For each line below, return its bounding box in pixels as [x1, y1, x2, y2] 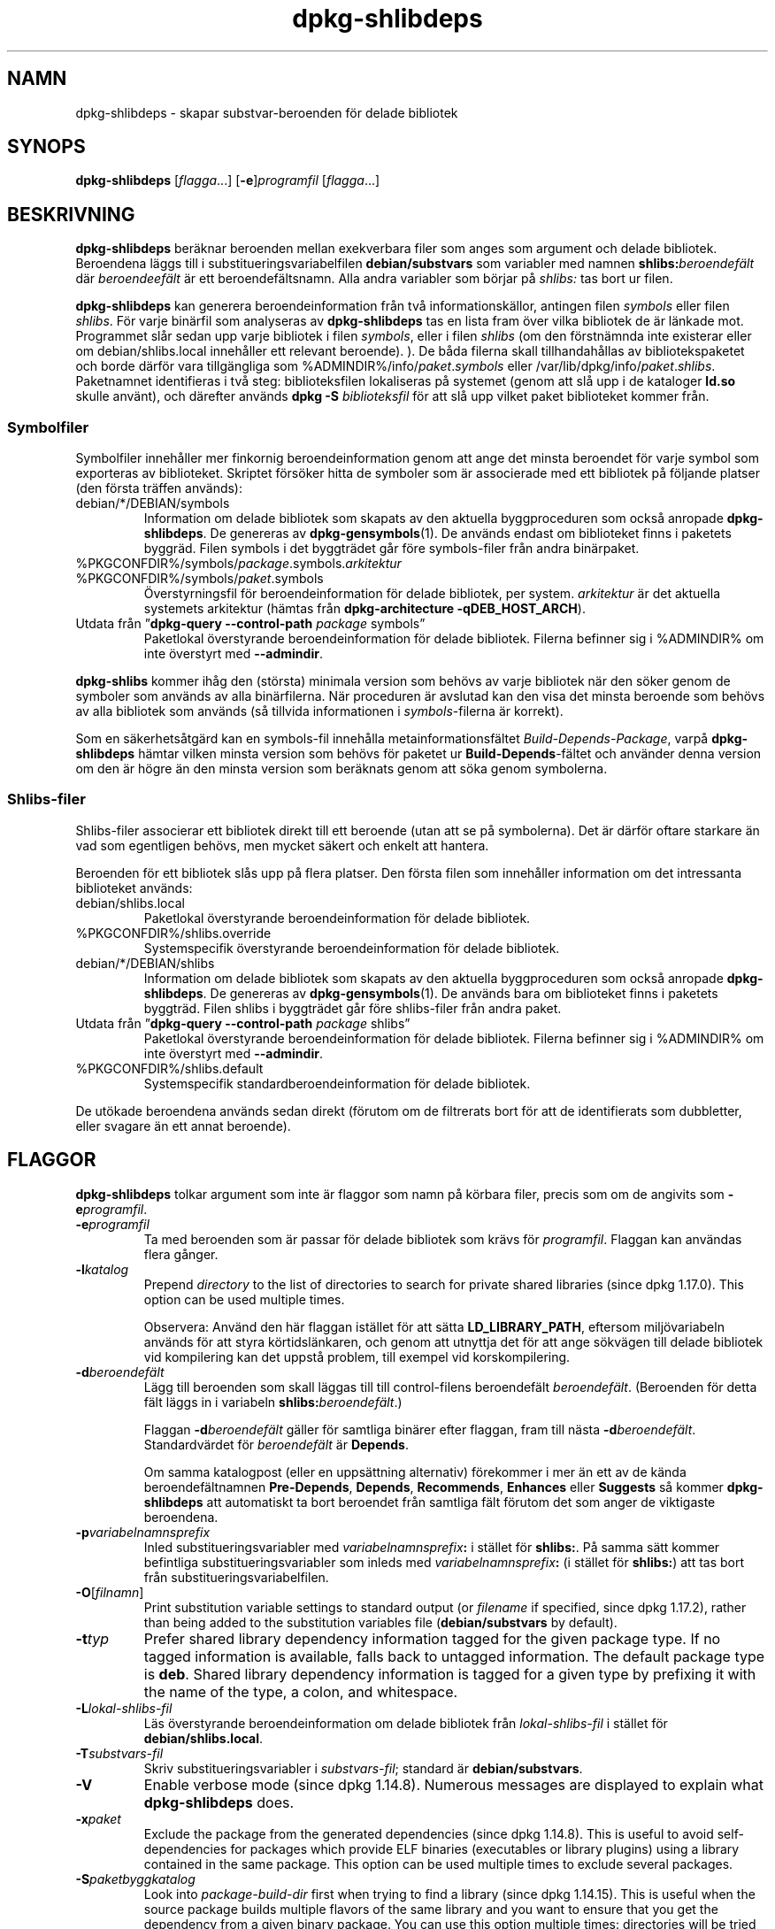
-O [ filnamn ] [75, 1584, 144, 1600]
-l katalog [75, 1261, 129, 1277]
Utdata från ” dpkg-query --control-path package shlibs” [75, 1015, 411, 1031]
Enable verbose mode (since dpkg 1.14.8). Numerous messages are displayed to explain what [143, 1775, 764, 1794]
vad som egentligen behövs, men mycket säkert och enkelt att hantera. [75, 837, 489, 853]
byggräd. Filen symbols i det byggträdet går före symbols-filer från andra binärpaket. [143, 541, 640, 557]
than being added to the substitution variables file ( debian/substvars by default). [143, 1614, 618, 1630]
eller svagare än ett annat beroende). [75, 1118, 291, 1134]
